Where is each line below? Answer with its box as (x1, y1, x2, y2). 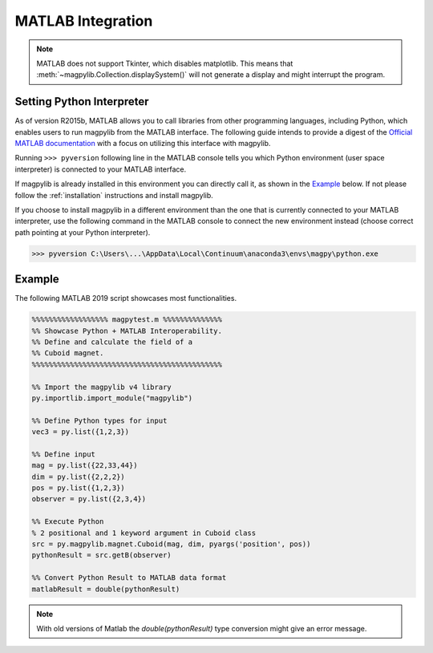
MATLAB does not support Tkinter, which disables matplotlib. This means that (36, 59, 293, 68)
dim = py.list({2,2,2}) (31, 472, 126, 481)
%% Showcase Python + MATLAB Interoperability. (31, 326, 222, 335)
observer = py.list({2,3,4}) (31, 494, 147, 504)
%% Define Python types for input (31, 416, 168, 425)
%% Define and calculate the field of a (31, 338, 192, 347)
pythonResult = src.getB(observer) (31, 550, 172, 560)
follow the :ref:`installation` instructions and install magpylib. (14, 190, 214, 200)
